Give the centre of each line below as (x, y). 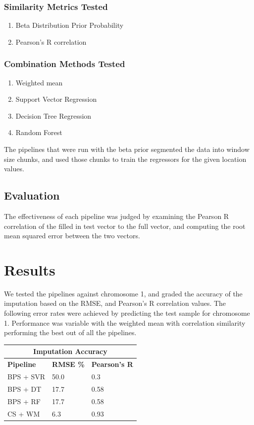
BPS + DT (25, 389)
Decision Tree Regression (53, 115)
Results (30, 269)
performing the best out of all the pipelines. (70, 332)
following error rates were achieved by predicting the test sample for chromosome (127, 313)
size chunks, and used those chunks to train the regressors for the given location (125, 159)
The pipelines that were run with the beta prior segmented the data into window (127, 149)
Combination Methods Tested (65, 64)
